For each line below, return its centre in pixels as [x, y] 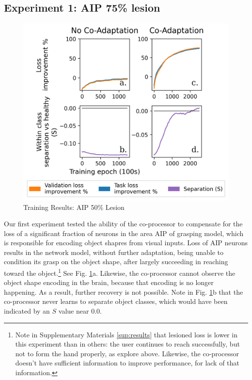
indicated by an [27, 311]
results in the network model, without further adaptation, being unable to [114, 252]
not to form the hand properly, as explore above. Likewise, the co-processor [127, 353]
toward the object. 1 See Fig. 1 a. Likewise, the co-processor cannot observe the [120, 272]
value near [74, 311]
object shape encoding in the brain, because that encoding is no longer [109, 282]
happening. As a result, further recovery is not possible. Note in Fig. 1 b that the [124, 292]
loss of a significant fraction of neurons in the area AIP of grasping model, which [124, 233]
